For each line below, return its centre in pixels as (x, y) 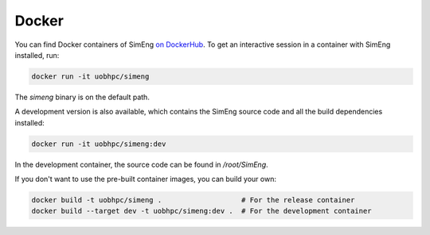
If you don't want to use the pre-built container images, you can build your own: (145, 179)
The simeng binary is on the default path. (82, 97)
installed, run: (37, 55)
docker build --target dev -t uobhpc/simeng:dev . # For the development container (201, 211)
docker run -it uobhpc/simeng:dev (99, 144)
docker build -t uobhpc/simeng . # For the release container (193, 200)
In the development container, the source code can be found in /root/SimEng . (141, 164)
